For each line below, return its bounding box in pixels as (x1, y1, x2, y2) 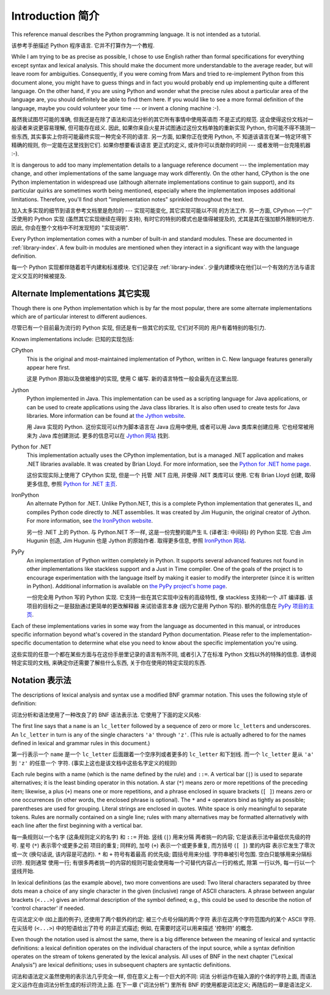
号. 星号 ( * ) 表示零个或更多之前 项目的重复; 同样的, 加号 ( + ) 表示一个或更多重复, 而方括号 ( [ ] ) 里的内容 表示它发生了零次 (11, 842, 315, 849)
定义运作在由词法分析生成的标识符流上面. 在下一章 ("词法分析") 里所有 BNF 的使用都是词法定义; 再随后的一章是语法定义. (11, 981, 313, 989)
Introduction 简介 (11, 9, 100, 23)
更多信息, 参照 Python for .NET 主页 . (26, 480, 117, 487)
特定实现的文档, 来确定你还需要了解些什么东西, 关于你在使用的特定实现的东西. (11, 659, 207, 667)
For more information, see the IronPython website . (26, 517, 153, 524)
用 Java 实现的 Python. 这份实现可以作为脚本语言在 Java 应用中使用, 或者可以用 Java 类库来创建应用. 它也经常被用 (26, 423, 314, 431)
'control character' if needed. (11, 904, 85, 912)
